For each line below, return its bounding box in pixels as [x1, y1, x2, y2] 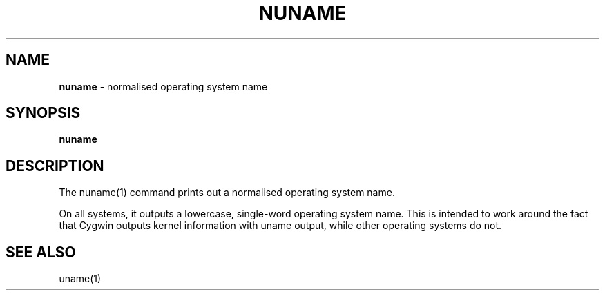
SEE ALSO [6, 243, 76, 261]
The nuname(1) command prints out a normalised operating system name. [59, 186, 395, 199]
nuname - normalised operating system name [59, 80, 268, 92]
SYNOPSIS [6, 104, 81, 122]
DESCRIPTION [6, 157, 104, 175]
